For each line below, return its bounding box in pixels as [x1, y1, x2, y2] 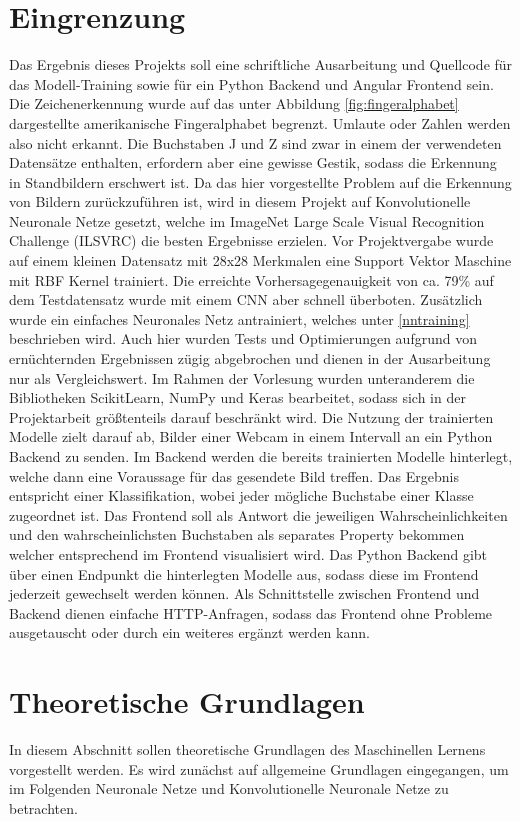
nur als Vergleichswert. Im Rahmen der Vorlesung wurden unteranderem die [9, 367, 475, 388]
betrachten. [9, 797, 78, 818]
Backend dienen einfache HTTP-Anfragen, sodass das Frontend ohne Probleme [9, 602, 493, 623]
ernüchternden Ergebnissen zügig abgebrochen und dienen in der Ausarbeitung [9, 348, 491, 369]
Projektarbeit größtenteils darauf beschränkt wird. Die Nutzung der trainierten [9, 406, 494, 427]
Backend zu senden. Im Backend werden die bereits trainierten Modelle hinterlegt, [9, 446, 513, 466]
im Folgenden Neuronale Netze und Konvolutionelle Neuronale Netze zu [9, 778, 449, 799]
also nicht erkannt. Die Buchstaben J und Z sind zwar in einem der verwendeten [9, 132, 502, 153]
